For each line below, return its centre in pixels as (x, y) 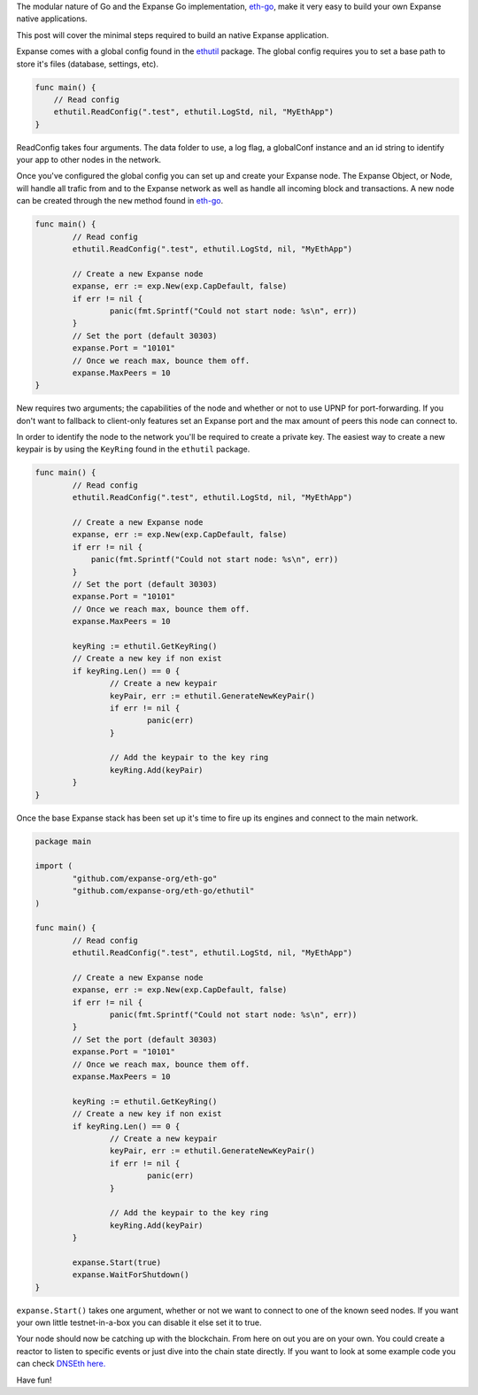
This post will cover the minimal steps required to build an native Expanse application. (173, 35)
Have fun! (34, 1380)
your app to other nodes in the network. (89, 160)
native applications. (52, 19)
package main (63, 841)
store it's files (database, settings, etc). (88, 64)
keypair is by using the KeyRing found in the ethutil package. (133, 449)
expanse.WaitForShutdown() (131, 1275)
